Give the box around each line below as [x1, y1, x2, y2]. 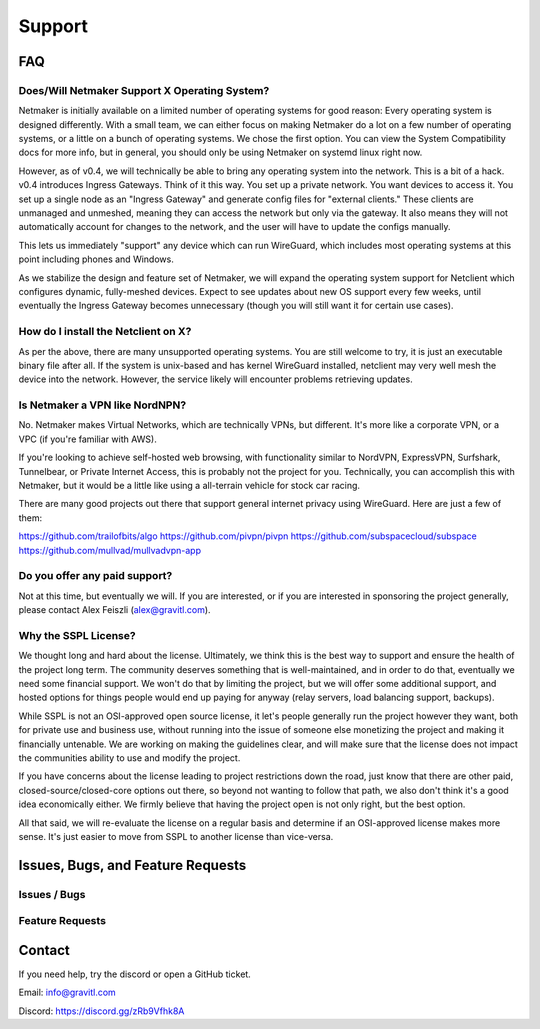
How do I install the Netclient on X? [18, 325, 192, 339]
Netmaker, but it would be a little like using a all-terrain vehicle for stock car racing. [18, 480, 360, 492]
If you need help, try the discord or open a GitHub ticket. [18, 968, 252, 980]
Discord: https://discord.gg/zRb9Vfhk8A [18, 1005, 185, 1017]
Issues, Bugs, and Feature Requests [18, 856, 247, 874]
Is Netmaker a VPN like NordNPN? [18, 398, 187, 412]
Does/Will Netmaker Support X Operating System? [18, 83, 270, 97]
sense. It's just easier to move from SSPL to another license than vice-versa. [18, 830, 334, 842]
